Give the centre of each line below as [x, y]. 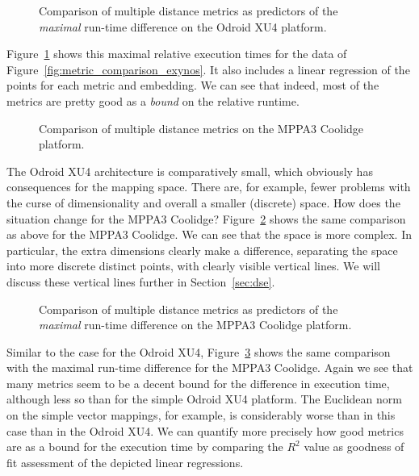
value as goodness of [354, 447]
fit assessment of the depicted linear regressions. [125, 462]
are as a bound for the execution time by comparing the [145, 447]
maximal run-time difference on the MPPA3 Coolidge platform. [195, 325]
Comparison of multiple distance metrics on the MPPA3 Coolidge [201, 128]
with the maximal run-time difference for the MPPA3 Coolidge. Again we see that [210, 367]
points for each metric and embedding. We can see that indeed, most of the [193, 85]
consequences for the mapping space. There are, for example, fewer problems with [209, 187]
